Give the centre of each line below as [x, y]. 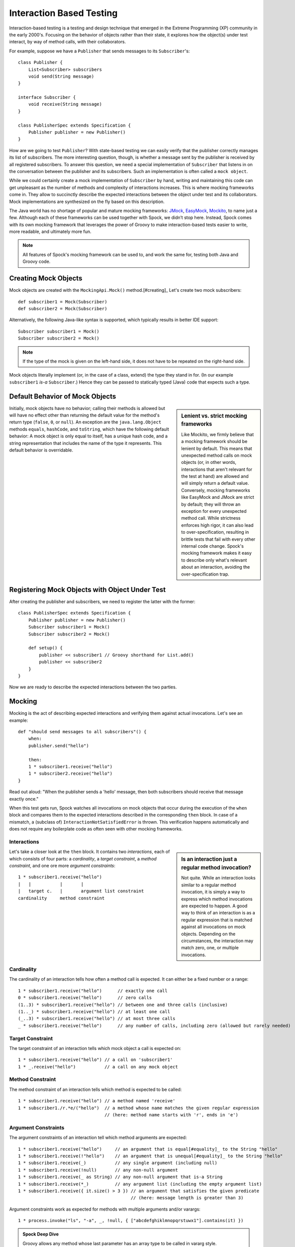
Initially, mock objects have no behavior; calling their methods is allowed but [87, 408]
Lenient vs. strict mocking [214, 416]
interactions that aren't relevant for [217, 469]
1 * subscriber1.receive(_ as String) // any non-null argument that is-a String [120, 1177]
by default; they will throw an [211, 504]
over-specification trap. [205, 574]
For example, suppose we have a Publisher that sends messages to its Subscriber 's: [99, 51]
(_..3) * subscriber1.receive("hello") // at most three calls [97, 1019]
